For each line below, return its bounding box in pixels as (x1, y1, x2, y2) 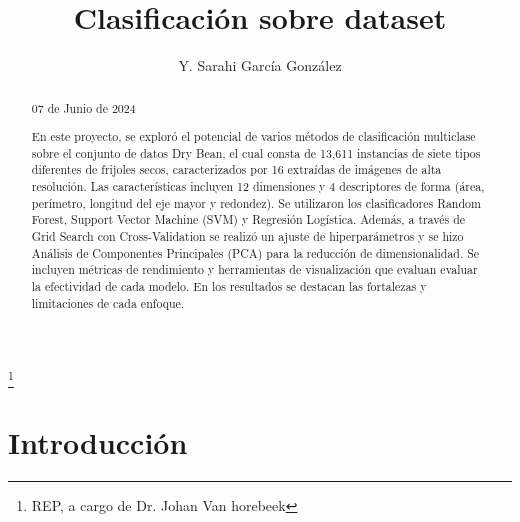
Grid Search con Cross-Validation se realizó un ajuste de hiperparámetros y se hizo (31, 228, 464, 244)
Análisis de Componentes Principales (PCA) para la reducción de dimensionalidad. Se (31, 244, 480, 261)
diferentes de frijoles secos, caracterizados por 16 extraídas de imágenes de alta (31, 161, 442, 178)
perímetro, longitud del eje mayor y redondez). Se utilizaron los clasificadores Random (31, 194, 481, 211)
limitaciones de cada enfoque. (31, 294, 185, 311)
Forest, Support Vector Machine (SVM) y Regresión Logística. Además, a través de (31, 211, 466, 228)
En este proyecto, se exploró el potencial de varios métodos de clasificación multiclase (31, 128, 476, 145)
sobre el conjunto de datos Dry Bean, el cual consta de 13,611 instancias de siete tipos (31, 144, 481, 161)
